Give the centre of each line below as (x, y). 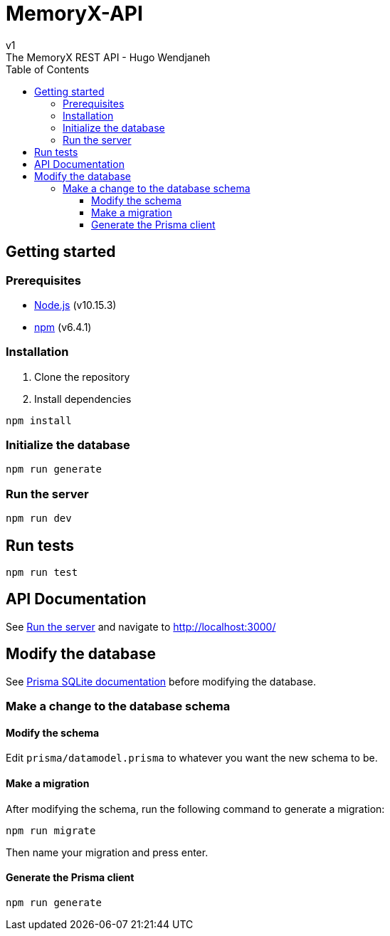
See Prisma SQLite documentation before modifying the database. (161, 681)
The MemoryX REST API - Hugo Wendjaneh (108, 57)
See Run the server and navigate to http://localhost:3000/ (141, 626)
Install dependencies (83, 399)
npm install (39, 420)
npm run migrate (51, 830)
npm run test (42, 573)
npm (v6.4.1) (63, 327)
